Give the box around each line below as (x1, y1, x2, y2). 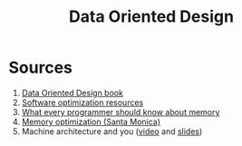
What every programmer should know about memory (21, 106, 220, 117)
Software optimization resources (21, 97, 144, 108)
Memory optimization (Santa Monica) (21, 116, 160, 127)
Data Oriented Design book (21, 87, 124, 98)
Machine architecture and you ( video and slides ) (21, 125, 203, 137)
